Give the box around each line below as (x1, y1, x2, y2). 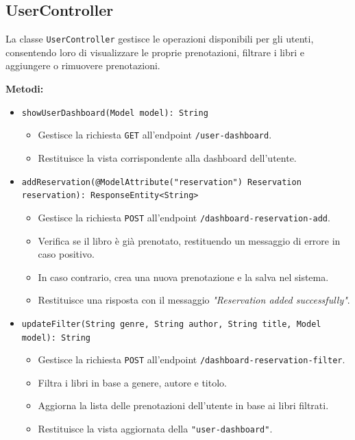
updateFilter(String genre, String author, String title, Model (21, 319, 321, 329)
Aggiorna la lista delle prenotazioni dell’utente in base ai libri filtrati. (38, 398, 329, 413)
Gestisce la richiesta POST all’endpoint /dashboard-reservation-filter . (38, 352, 345, 367)
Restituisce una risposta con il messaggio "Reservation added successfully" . (38, 293, 350, 307)
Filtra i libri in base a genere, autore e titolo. (38, 375, 227, 389)
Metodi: (5, 82, 44, 96)
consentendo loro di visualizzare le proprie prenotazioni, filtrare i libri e (5, 45, 305, 59)
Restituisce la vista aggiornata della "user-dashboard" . (38, 421, 273, 436)
